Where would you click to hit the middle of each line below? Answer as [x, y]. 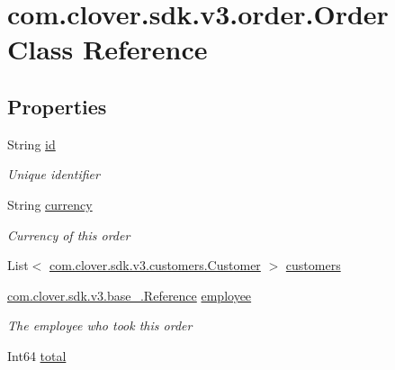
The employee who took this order [100, 325]
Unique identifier [54, 174]
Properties [57, 106]
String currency [50, 204]
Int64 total [37, 355]
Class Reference [108, 49]
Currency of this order [69, 235]
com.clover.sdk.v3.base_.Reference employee [130, 295]
